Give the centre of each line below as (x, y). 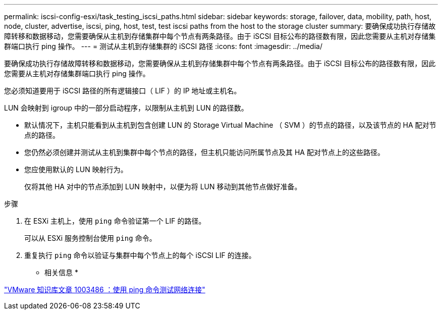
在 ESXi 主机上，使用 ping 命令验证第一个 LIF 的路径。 (115, 221)
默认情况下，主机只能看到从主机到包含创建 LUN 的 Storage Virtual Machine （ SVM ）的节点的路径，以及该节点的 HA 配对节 (230, 125)
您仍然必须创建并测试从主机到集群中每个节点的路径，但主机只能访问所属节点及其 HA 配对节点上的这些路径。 (204, 152)
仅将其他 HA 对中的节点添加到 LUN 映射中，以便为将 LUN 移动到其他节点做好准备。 (163, 187)
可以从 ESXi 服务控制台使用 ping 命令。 (90, 238)
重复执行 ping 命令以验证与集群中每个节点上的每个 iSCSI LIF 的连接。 (140, 255)
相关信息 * (61, 272)
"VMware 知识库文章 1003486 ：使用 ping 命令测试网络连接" (105, 290)
